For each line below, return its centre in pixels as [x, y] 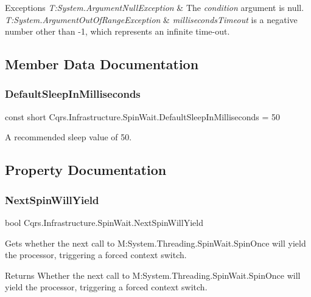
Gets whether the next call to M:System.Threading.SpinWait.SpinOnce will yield [155, 243]
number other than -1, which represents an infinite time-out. [117, 31]
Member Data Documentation [102, 64]
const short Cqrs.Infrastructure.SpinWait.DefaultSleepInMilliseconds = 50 [143, 116]
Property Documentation [86, 170]
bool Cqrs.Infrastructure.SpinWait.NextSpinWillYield [104, 222]
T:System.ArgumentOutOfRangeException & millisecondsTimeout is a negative [151, 19]
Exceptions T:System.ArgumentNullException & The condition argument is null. [155, 7]
